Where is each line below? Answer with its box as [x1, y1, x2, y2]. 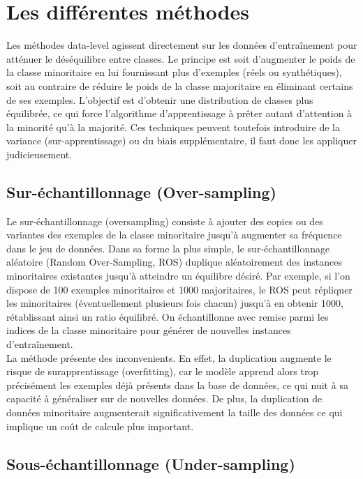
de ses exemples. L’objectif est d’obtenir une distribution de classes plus [6, 92, 313, 107]
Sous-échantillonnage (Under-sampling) [6, 453, 295, 474]
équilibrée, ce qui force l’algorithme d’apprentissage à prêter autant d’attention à [6, 106, 353, 121]
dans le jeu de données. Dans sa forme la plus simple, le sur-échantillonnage [6, 241, 330, 255]
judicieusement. [6, 146, 73, 161]
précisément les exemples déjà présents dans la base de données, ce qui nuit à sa [6, 377, 348, 392]
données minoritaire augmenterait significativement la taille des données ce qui [6, 404, 343, 419]
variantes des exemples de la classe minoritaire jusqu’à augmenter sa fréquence [6, 227, 342, 242]
